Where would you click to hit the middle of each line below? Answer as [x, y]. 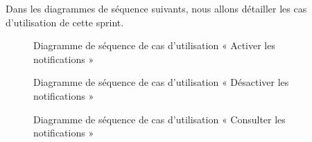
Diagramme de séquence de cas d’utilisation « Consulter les [159, 119]
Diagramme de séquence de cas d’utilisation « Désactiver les [161, 82]
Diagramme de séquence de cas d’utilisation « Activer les [154, 45]
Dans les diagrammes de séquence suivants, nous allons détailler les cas [156, 8]
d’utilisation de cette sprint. [65, 22]
